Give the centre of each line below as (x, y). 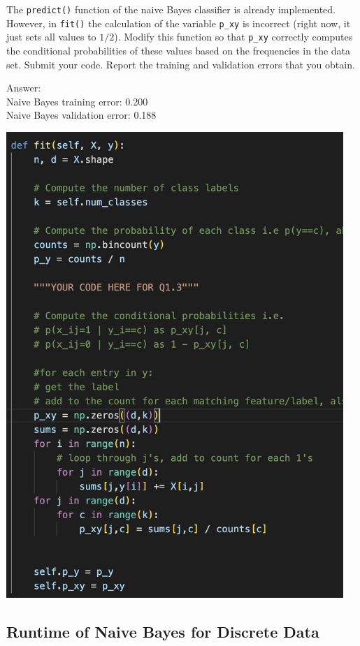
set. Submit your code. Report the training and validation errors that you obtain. (181, 64)
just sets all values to (51, 37)
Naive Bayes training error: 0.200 (77, 101)
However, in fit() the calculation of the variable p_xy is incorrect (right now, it (179, 23)
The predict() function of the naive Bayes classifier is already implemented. (171, 9)
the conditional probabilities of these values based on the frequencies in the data (179, 50)
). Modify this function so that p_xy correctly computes (233, 37)
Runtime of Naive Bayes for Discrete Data (163, 631)
